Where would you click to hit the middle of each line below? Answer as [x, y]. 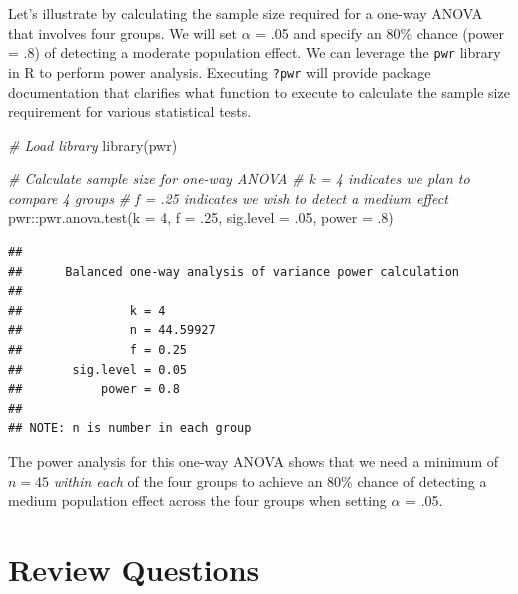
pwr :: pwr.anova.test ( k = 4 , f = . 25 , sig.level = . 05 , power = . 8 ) [201, 217]
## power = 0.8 [94, 389]
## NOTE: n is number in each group [130, 428]
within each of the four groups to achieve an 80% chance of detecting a [270, 480]
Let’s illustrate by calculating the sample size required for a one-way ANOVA [245, 13]
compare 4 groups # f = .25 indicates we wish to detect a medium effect [228, 197]
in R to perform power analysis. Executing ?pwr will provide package [219, 71]
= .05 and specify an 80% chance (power [379, 32]
